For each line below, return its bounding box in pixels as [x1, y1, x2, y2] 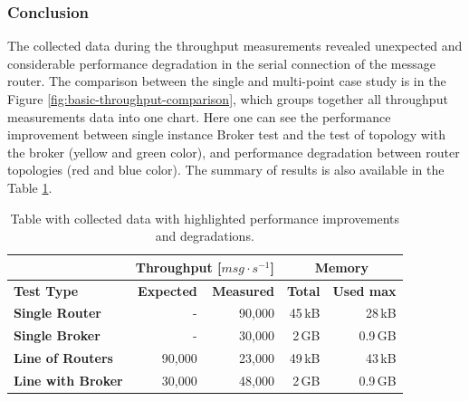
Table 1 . [7, 177, 53, 196]
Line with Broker [14, 370, 123, 389]
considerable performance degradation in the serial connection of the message [7, 53, 435, 72]
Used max [332, 281, 397, 300]
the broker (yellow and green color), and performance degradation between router [7, 142, 460, 161]
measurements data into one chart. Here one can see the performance [7, 107, 391, 126]
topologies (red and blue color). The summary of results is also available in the [7, 160, 445, 179]
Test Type [14, 281, 79, 300]
